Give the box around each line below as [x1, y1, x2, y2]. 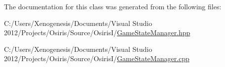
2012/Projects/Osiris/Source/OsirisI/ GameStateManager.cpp [4, 53, 189, 64]
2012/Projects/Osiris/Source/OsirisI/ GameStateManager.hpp [4, 27, 190, 38]
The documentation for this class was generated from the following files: [4, 1, 222, 11]
